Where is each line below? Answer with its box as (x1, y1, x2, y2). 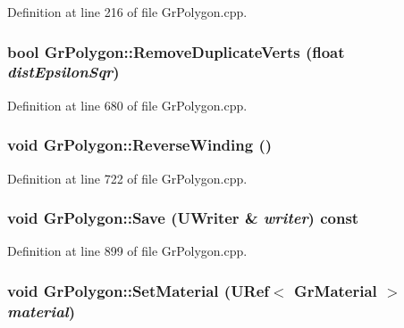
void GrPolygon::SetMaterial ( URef (7, 279, 270, 301)
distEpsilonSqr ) (7, 61, 120, 83)
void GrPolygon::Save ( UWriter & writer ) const (7, 207, 359, 229)
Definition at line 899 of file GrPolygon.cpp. (7, 242, 248, 260)
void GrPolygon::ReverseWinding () (7, 134, 273, 156)
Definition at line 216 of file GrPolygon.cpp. (7, 3, 248, 20)
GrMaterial (293, 279, 377, 301)
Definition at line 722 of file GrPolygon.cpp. (7, 168, 248, 187)
